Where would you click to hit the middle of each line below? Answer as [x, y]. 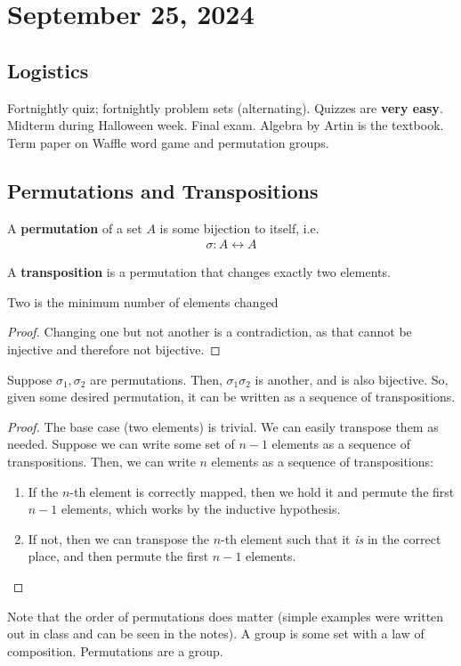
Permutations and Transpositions [163, 190]
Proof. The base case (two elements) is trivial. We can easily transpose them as [223, 426]
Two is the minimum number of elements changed [143, 301]
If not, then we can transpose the [118, 538]
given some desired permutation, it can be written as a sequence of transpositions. [231, 397]
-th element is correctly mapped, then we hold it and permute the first [262, 491]
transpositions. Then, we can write [101, 461]
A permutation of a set [75, 227]
